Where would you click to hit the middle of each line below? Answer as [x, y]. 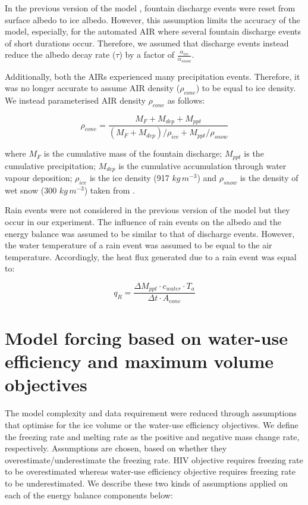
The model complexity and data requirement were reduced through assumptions [151, 413]
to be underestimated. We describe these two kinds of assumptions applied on [146, 483]
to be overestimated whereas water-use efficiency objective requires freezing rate [150, 471]
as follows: [186, 100]
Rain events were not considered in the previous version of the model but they [147, 210]
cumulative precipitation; [50, 165]
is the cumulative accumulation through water [202, 165]
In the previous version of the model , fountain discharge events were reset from [150, 8]
